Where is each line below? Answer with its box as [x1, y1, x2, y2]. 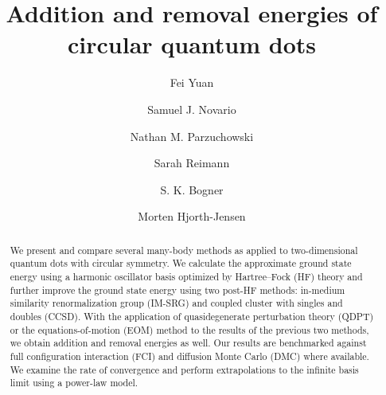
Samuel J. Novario [147, 100, 236, 117]
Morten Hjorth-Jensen [138, 208, 246, 225]
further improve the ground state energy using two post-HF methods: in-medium [10, 283, 345, 296]
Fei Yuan [170, 74, 214, 91]
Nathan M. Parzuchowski [130, 127, 254, 144]
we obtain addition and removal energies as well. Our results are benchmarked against [10, 336, 367, 350]
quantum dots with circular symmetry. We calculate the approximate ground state [10, 256, 352, 270]
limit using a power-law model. [10, 376, 138, 389]
